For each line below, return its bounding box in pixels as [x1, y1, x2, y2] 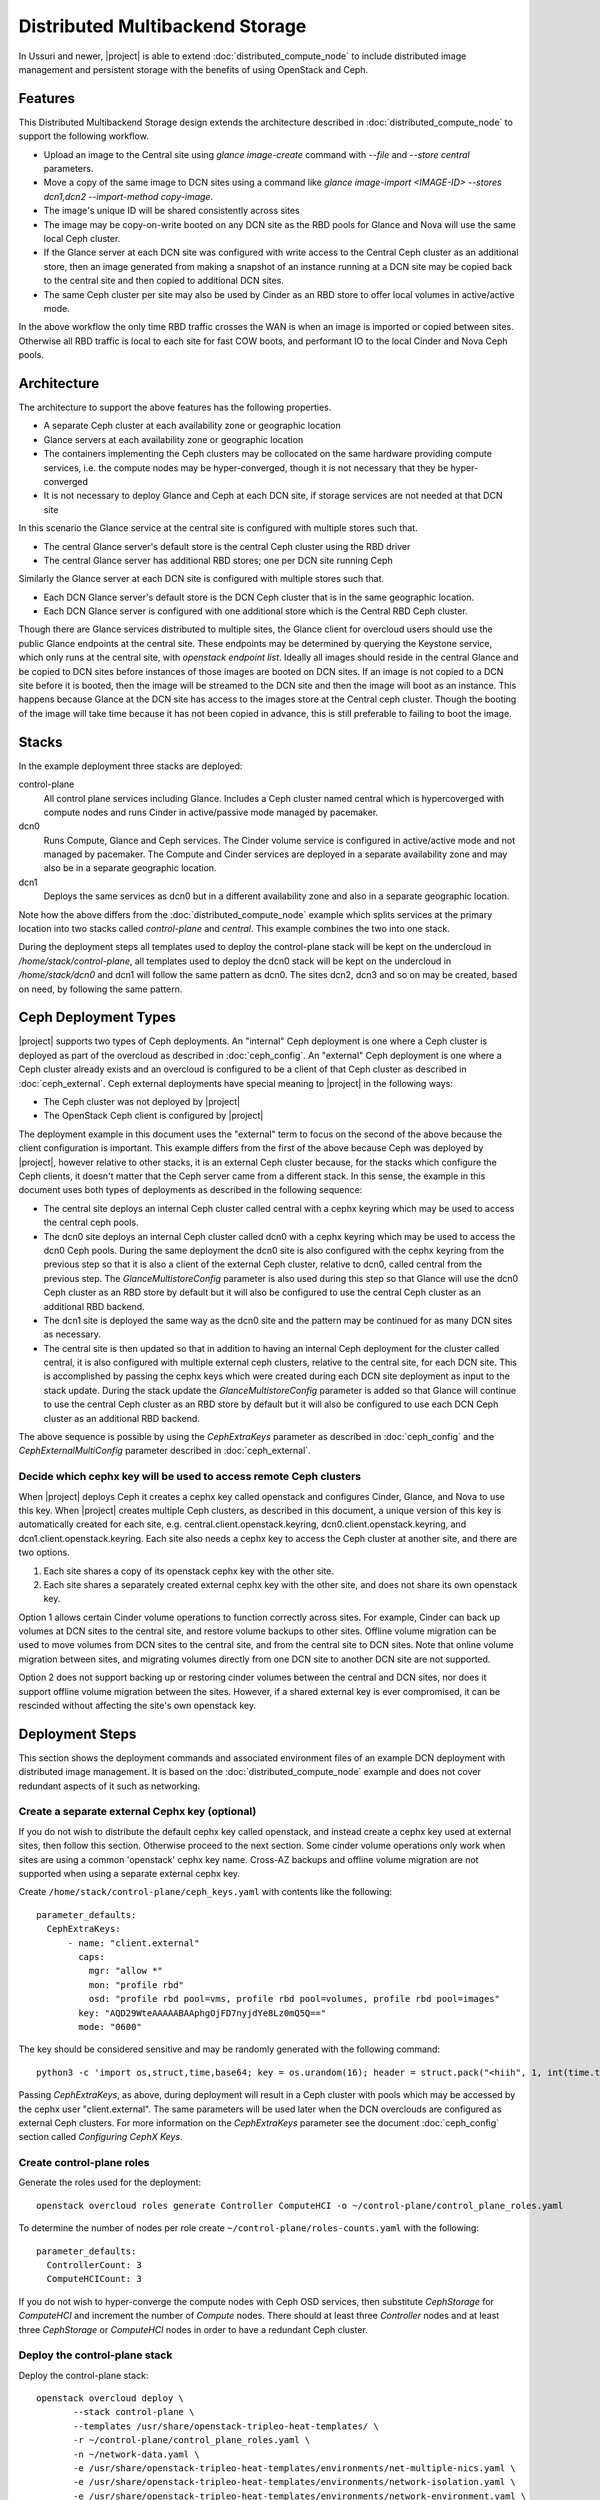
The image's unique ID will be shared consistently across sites [43, 205, 300, 217]
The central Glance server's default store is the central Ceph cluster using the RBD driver [43, 540, 411, 552]
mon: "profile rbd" [88, 1979, 185, 1990]
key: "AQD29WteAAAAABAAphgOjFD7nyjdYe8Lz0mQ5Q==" [78, 2007, 327, 2019]
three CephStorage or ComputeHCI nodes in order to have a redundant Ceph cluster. [18, 2323, 369, 2335]
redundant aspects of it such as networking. [18, 1780, 201, 1792]
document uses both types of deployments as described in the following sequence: [18, 1184, 363, 1196]
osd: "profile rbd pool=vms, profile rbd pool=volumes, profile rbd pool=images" [88, 1993, 500, 2005]
